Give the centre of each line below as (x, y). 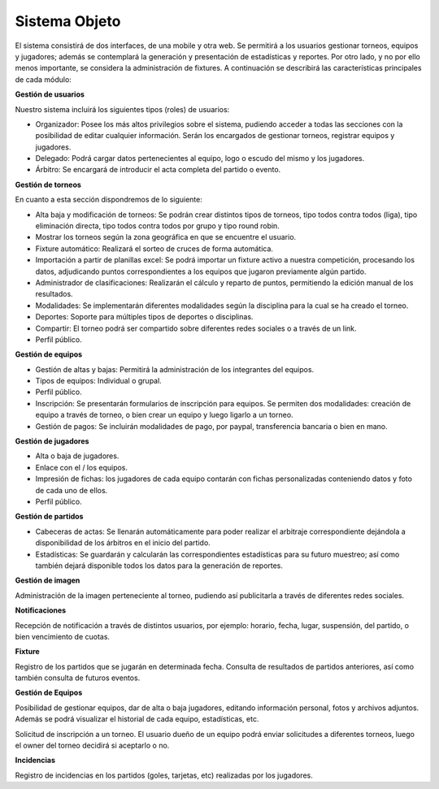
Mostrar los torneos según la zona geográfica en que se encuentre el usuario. (166, 237)
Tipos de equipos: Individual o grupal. (98, 381)
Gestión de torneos (48, 184)
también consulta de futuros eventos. (78, 678)
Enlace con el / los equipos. (82, 467)
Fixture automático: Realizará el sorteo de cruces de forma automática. (154, 249)
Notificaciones (41, 610)
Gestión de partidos (49, 517)
